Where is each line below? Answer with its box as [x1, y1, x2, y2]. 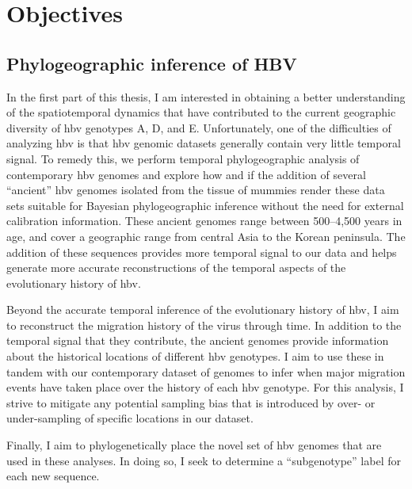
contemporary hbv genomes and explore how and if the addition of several [6, 166, 366, 182]
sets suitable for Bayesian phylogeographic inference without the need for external [6, 197, 404, 213]
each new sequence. [6, 468, 100, 484]
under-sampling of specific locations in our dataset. [6, 410, 254, 426]
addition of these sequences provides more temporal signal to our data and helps [6, 243, 397, 260]
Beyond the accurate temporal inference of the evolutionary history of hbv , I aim [6, 301, 399, 318]
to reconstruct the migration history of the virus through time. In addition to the [6, 316, 402, 333]
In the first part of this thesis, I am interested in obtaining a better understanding [6, 88, 406, 105]
